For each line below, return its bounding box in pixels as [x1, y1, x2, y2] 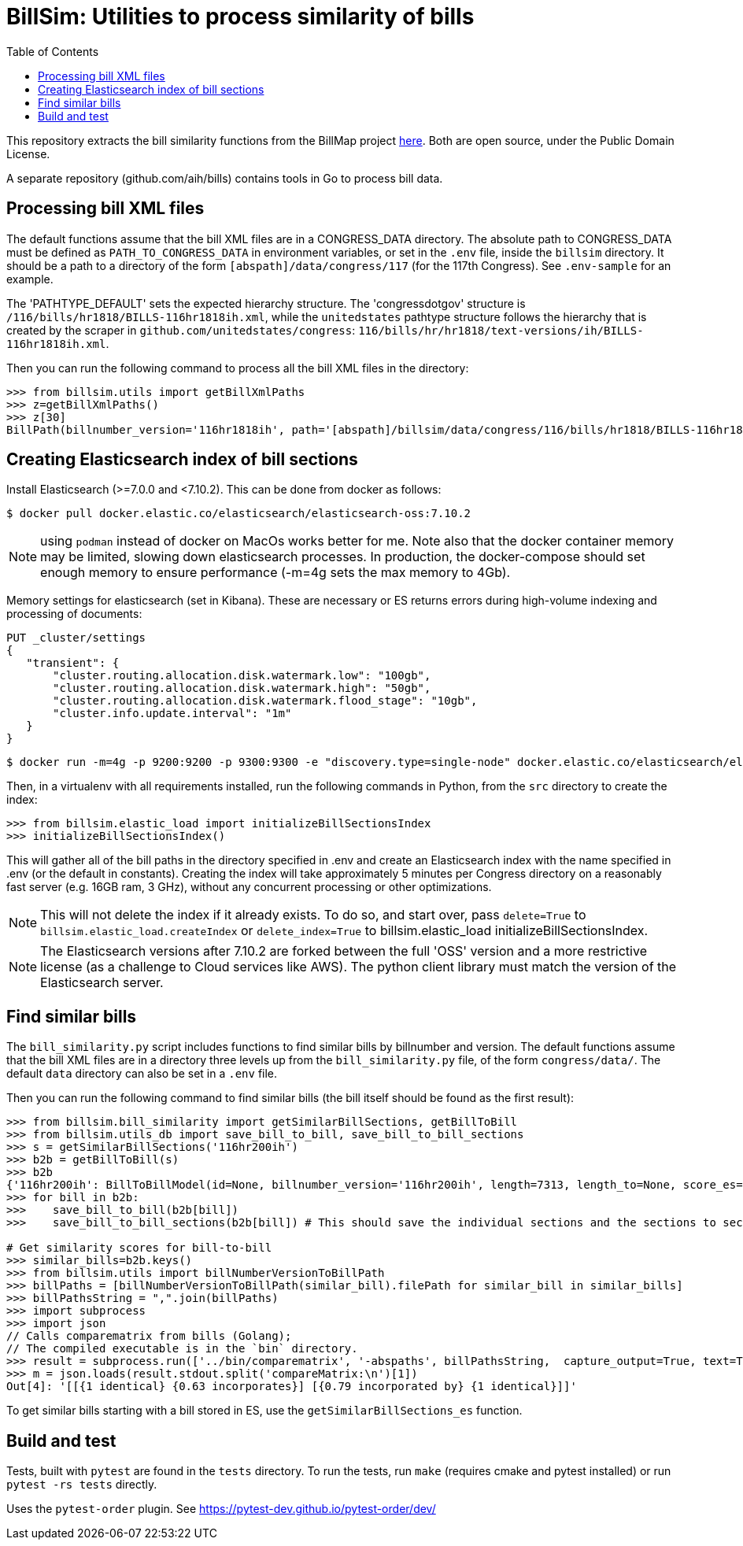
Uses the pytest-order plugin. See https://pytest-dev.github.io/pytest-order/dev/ [6, 1502, 436, 1516]
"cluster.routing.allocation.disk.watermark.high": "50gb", [53, 682, 431, 695]
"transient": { [26, 656, 120, 670]
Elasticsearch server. [40, 975, 164, 991]
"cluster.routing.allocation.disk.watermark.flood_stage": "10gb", [53, 694, 478, 708]
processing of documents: [6, 607, 142, 621]
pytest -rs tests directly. [6, 1478, 157, 1492]
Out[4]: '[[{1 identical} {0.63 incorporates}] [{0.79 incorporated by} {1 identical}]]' [6, 1380, 577, 1393]
